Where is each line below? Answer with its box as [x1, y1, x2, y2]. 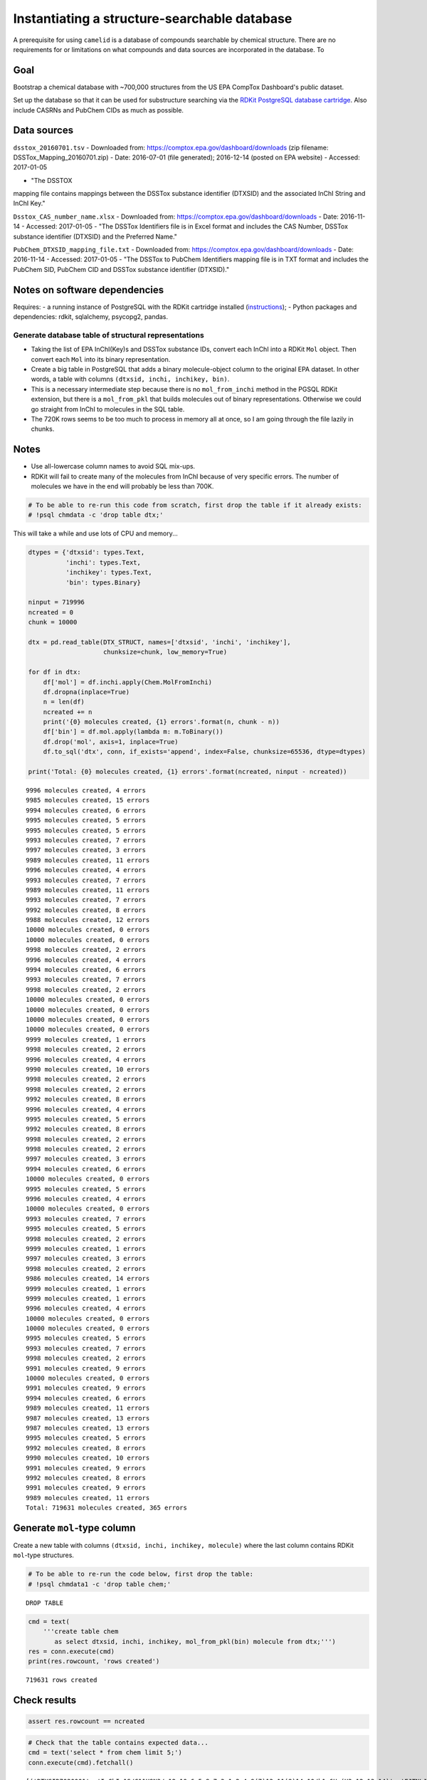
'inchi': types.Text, [65, 558, 142, 566]
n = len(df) [43, 698, 85, 706]
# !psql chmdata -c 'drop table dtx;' [28, 511, 164, 519]
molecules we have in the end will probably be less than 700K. [31, 482, 214, 491]
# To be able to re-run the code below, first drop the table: [28, 1570, 254, 1579]
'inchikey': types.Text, [65, 568, 152, 577]
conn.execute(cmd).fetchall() [28, 1759, 134, 1766]
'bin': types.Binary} [65, 578, 142, 587]
